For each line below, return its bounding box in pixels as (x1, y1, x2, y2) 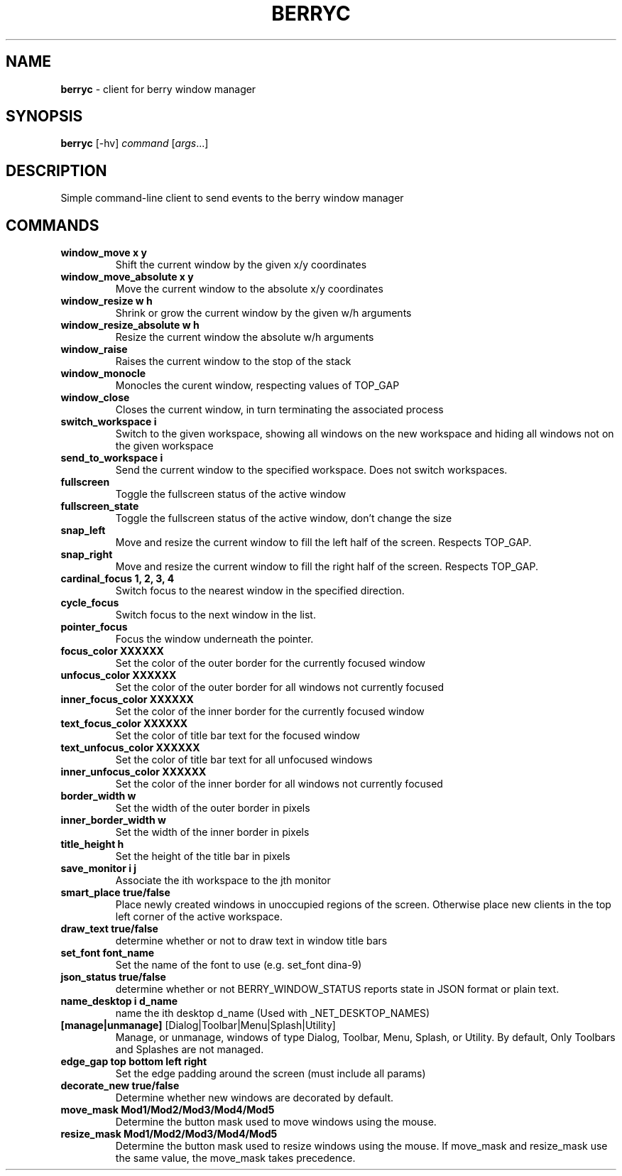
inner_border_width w (60, 814, 166, 827)
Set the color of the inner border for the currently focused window (115, 705, 425, 718)
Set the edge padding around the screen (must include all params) (115, 1067, 426, 1080)
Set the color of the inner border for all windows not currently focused (115, 778, 443, 790)
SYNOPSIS (6, 107, 83, 126)
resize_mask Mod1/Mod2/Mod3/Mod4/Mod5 (60, 1128, 278, 1140)
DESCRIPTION (6, 161, 107, 180)
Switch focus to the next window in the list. (115, 609, 316, 621)
